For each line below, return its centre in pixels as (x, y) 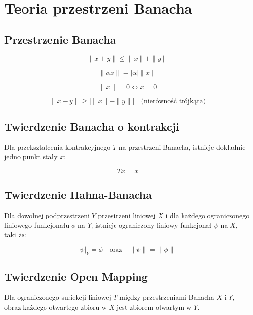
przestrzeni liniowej (127, 215)
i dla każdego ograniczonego (207, 215)
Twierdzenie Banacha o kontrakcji (92, 126)
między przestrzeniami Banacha (167, 297)
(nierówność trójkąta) (173, 101)
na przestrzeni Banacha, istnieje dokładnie (182, 147)
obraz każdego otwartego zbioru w (56, 306)
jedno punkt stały (31, 157)
